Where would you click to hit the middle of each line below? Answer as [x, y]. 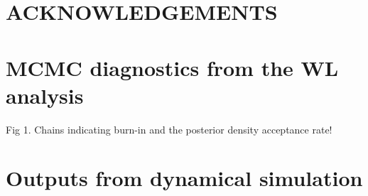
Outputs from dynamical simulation [184, 178]
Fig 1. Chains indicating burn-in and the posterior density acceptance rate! [169, 129]
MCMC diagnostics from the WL [172, 67]
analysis [45, 95]
